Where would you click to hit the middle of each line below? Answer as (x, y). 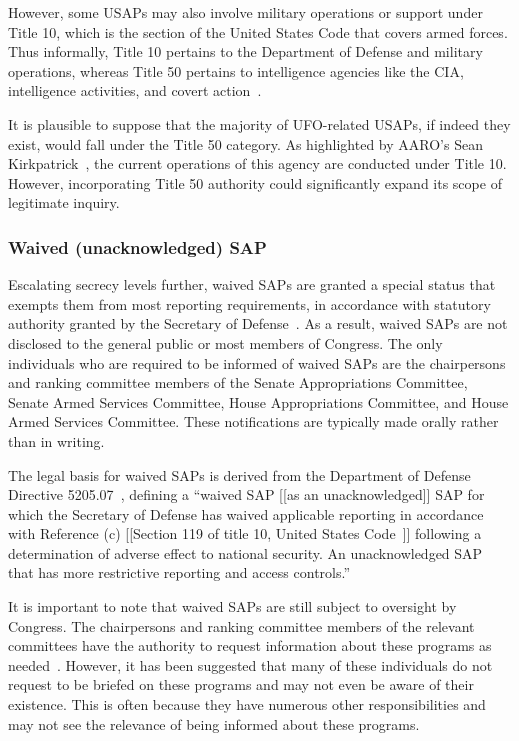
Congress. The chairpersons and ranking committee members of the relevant (241, 625)
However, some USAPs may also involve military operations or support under (245, 12)
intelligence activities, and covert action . (135, 90)
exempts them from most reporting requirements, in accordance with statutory (249, 303)
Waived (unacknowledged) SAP (137, 246)
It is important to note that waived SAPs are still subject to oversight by (232, 606)
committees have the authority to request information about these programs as (250, 645)
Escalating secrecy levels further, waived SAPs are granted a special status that (252, 284)
